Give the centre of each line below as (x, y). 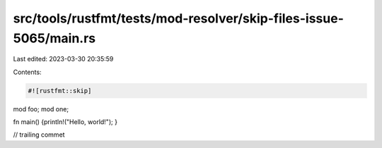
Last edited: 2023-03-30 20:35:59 (63, 59)
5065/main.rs (54, 38)
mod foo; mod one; (41, 109)
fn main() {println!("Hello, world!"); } (65, 122)
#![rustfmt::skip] (60, 91)
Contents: (27, 72)
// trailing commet (39, 135)
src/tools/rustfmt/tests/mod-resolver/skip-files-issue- (179, 18)
